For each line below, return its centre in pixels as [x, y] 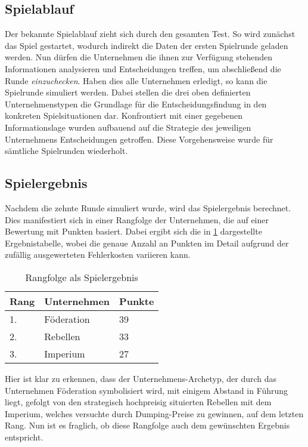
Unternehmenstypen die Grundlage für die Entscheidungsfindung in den [136, 104]
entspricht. [24, 437]
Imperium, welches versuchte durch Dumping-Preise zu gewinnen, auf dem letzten [154, 413]
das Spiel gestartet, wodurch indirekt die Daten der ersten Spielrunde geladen [147, 45]
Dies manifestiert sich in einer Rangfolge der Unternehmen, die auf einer [137, 219]
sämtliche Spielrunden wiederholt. [66, 151]
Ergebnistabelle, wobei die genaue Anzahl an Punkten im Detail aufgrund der [147, 243]
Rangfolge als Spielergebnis [82, 277]
